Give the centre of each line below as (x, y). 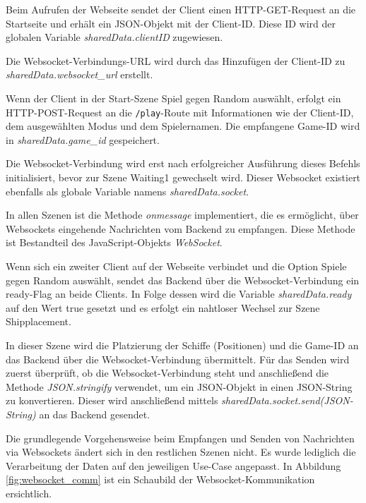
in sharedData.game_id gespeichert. (83, 139)
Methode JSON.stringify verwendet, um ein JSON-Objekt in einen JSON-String (179, 386)
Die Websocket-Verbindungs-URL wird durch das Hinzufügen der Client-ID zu (176, 60)
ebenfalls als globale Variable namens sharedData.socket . (128, 191)
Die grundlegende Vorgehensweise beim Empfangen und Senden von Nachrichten (180, 438)
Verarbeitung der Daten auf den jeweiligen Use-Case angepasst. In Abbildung (173, 465)
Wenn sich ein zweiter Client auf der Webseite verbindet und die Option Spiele (176, 266)
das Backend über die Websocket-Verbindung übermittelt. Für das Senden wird (178, 359)
